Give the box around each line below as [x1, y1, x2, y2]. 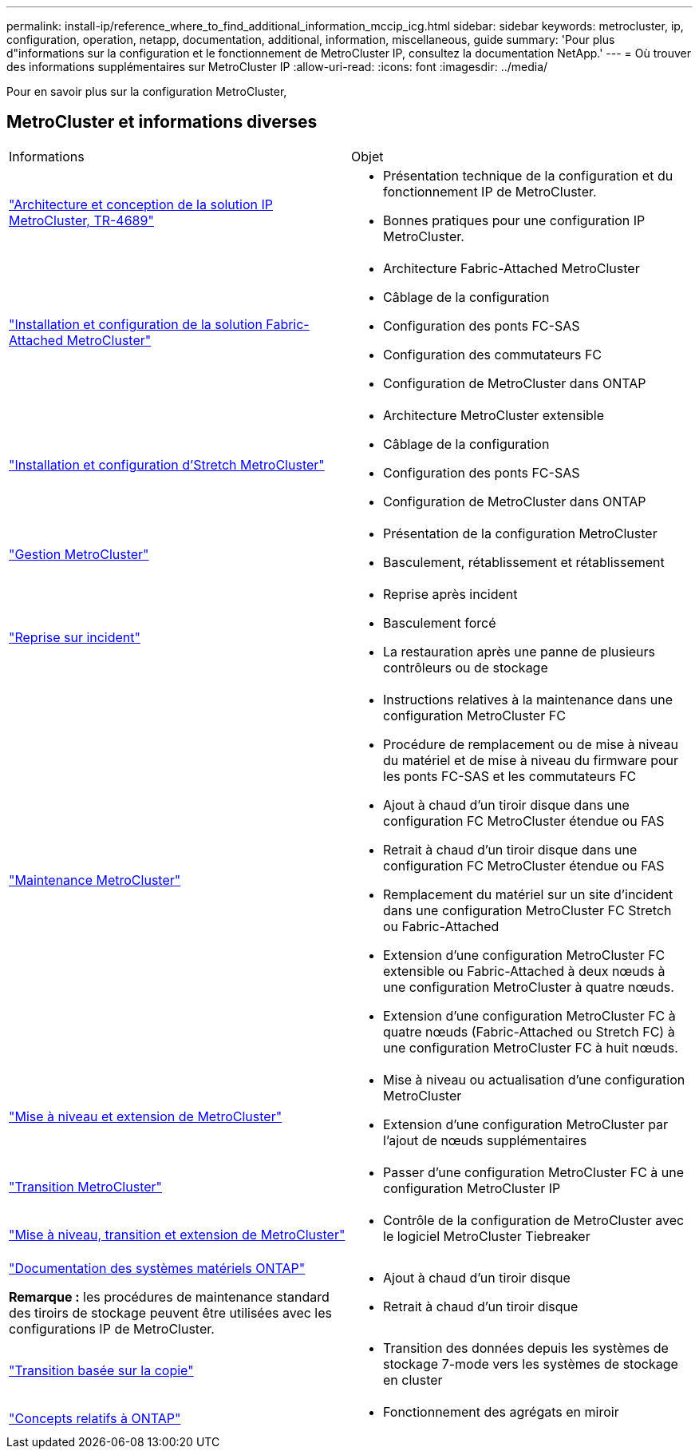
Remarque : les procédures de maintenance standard [9, 1288, 330, 1305]
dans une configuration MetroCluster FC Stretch [383, 902, 672, 918]
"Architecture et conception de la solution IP [9, 196, 273, 212]
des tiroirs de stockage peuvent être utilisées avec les [9, 1304, 333, 1321]
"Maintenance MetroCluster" [9, 871, 181, 888]
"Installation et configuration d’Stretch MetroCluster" [9, 456, 325, 473]
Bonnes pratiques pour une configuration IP [383, 212, 646, 228]
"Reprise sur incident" [9, 628, 141, 645]
